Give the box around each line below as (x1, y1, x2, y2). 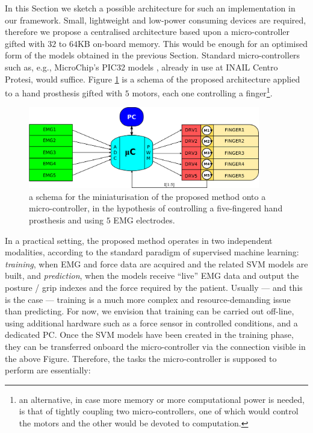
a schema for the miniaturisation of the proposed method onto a (29, 190, 266, 202)
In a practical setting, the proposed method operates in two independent (5, 234, 273, 246)
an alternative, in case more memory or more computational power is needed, (19, 393, 305, 405)
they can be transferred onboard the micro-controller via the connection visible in (5, 340, 306, 352)
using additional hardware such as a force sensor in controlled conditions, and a (5, 316, 298, 329)
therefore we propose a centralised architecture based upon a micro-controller (5, 25, 290, 38)
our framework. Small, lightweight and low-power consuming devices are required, (5, 13, 306, 26)
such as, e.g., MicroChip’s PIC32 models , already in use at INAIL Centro (5, 60, 278, 73)
